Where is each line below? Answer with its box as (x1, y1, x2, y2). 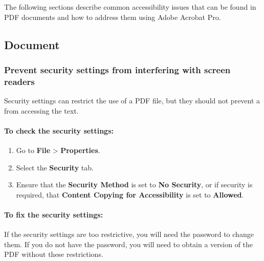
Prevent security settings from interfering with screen (4, 63, 231, 76)
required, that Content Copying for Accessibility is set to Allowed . (16, 189, 244, 200)
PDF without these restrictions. (4, 249, 103, 259)
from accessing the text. (4, 105, 79, 116)
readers (4, 75, 35, 88)
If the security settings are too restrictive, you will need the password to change (4, 229, 254, 240)
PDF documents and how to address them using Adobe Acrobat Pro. (4, 11, 221, 22)
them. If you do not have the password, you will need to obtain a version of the (4, 238, 253, 249)
